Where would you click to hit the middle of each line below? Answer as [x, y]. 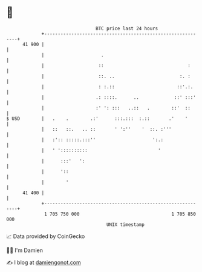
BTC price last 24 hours [127, 28]
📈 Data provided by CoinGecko [46, 236]
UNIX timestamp [125, 224]
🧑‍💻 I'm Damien [25, 250]
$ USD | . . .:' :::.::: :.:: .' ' [97, 118]
